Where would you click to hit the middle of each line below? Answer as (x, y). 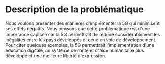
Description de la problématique (74, 9)
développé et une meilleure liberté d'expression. (56, 56)
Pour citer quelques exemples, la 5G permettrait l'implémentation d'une (80, 45)
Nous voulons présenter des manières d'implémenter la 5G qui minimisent (82, 23)
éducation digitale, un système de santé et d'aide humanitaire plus (75, 50)
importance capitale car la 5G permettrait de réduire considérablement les (83, 34)
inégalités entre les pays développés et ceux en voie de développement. (81, 40)
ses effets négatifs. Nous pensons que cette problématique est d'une (78, 28)
